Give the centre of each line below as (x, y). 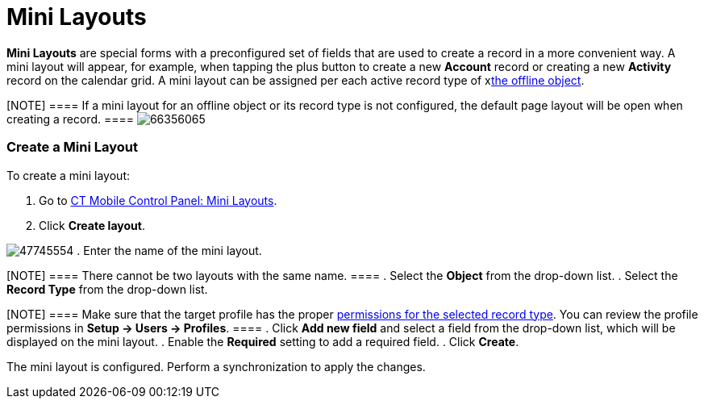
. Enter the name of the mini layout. (169, 250)
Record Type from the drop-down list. (107, 289)
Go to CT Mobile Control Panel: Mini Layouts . (158, 200)
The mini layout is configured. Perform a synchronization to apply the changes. (216, 366)
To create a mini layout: (68, 175)
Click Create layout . (92, 225)
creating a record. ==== (70, 119)
